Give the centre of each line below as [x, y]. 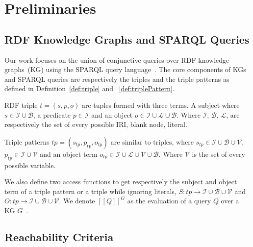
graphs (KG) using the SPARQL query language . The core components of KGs [125, 69]
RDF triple [21, 105]
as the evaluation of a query [169, 201]
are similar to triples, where [152, 141]
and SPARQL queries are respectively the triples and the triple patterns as [117, 79]
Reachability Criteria [59, 236]
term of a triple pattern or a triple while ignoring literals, [90, 191]
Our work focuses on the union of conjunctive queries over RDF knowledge [117, 60]
